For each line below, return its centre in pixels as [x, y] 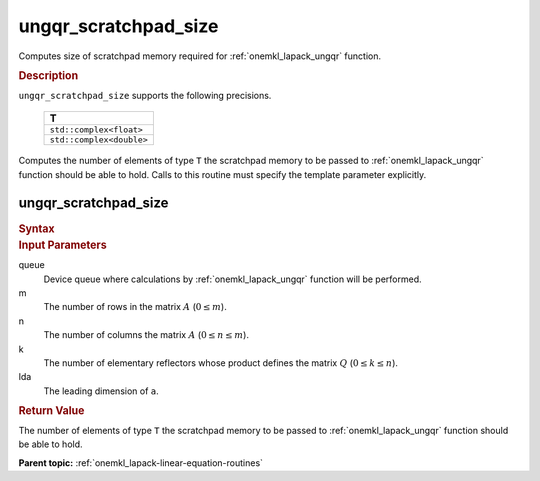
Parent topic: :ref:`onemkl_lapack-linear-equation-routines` [141, 462]
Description [48, 75]
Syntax [36, 228]
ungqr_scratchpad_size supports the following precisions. [145, 95]
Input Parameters [62, 245]
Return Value [51, 411]
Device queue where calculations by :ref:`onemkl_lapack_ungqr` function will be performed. [232, 279]
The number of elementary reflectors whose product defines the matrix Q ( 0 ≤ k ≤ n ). [221, 362]
